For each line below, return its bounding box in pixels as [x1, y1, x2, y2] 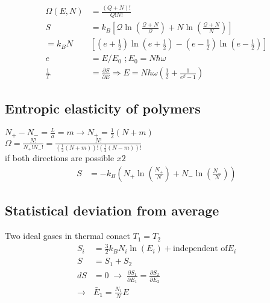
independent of [172, 244, 228, 254]
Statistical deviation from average [5, 201, 219, 220]
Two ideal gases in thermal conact [5, 229, 130, 242]
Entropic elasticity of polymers [5, 98, 201, 117]
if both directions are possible [5, 151, 115, 164]
